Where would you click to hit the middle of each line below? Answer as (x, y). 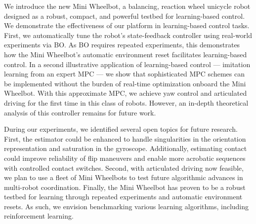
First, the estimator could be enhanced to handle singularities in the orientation (125, 138)
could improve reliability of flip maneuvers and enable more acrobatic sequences (125, 158)
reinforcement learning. (39, 216)
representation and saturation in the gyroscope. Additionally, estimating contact (126, 148)
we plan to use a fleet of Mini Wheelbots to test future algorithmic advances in (124, 177)
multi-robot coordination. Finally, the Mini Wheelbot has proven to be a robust (125, 187)
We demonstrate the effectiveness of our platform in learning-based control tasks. (127, 25)
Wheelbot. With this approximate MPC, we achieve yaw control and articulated (126, 93)
